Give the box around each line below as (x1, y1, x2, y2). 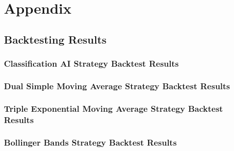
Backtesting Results (4, 31, 107, 47)
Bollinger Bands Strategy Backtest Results (4, 136, 177, 148)
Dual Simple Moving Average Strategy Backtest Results (4, 79, 230, 92)
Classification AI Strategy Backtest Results (4, 57, 179, 70)
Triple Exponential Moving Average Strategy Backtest (4, 102, 223, 114)
